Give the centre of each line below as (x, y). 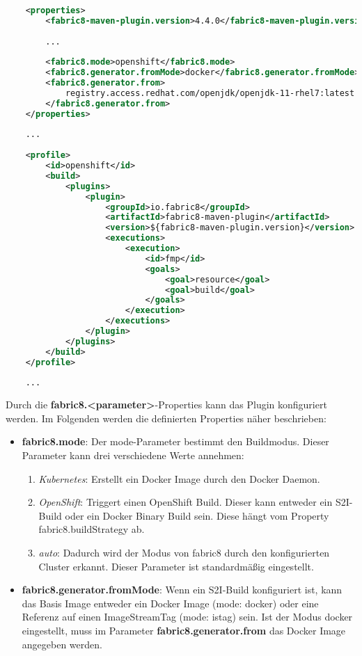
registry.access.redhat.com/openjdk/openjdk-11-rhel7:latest (210, 93)
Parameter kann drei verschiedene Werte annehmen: (133, 455)
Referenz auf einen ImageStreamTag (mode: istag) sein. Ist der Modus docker (187, 617)
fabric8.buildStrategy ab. (92, 529)
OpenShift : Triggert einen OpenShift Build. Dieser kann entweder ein (186, 502)
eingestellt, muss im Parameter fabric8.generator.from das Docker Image (184, 630)
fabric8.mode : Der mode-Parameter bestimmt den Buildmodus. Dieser (175, 441)
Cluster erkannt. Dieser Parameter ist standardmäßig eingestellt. (176, 566)
